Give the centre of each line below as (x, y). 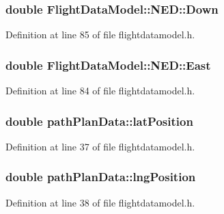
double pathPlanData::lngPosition (101, 177)
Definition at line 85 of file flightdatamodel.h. (100, 35)
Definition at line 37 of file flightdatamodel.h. (100, 146)
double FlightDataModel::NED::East (108, 65)
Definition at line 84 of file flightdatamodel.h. (100, 91)
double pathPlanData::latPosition (99, 121)
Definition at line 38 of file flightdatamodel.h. (100, 202)
